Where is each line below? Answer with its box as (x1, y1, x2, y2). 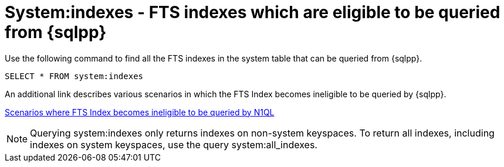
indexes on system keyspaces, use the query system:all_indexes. (30, 138, 317, 151)
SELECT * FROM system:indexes (5, 71, 144, 81)
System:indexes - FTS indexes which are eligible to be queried (5, 2, 500, 22)
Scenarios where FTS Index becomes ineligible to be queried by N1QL (5, 107, 275, 117)
